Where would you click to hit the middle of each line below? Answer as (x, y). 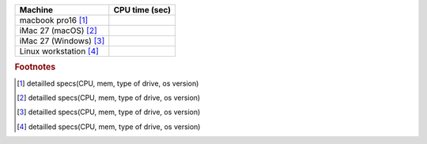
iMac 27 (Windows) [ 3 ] (62, 41)
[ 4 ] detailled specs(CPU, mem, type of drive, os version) (109, 127)
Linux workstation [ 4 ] (59, 51)
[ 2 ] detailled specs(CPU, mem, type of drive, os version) (109, 98)
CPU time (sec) (142, 10)
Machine (36, 10)
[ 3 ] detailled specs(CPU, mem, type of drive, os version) (109, 112)
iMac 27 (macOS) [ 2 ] (59, 30)
